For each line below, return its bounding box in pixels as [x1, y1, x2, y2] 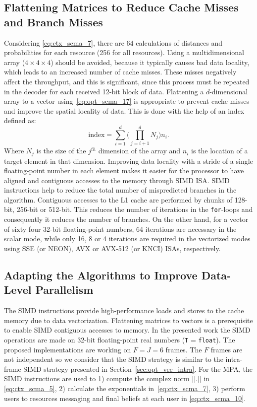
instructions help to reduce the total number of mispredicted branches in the [4, 185, 237, 195]
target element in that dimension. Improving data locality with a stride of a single [4, 155, 253, 166]
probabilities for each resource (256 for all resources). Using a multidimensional [4, 47, 244, 58]
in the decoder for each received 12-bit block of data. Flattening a [4, 86, 204, 96]
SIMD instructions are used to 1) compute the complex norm [4, 373, 190, 384]
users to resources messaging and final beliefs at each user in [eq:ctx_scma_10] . [4, 393, 246, 403]
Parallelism [35, 282, 94, 297]
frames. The [165, 344, 202, 354]
